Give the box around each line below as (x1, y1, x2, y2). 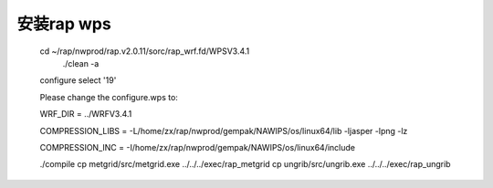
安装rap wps (16, 14, 111, 34)
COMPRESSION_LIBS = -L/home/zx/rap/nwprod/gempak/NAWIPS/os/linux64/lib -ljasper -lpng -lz (39, 125, 408, 136)
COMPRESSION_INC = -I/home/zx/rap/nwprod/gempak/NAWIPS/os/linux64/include (39, 141, 356, 152)
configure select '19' (39, 75, 117, 86)
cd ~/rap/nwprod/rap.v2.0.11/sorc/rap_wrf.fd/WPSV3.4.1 (39, 46, 250, 57)
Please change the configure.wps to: (39, 91, 178, 102)
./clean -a (62, 57, 100, 68)
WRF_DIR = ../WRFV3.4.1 (39, 109, 132, 120)
